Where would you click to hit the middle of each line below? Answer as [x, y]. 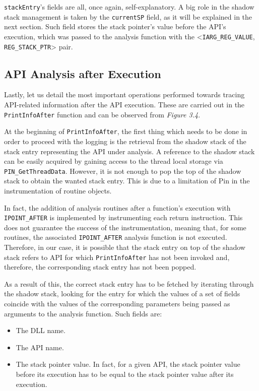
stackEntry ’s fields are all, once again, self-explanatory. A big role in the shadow [129, 7]
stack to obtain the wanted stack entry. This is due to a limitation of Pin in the [127, 181]
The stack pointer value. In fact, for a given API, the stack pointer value [128, 364]
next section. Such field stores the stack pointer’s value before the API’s [115, 26]
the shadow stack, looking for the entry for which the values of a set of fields [122, 294]
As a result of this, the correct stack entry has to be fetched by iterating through [129, 283]
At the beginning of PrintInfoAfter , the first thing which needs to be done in [126, 131]
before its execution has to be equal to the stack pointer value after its [125, 374]
